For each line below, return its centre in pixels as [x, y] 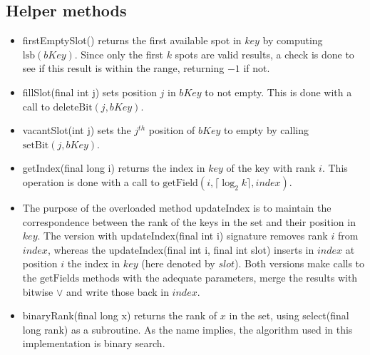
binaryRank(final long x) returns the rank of [120, 315]
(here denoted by [178, 263]
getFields [60, 278]
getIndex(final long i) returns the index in [114, 168]
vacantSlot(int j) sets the [77, 130]
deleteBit [73, 107]
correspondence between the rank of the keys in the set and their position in [189, 221]
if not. [257, 68]
